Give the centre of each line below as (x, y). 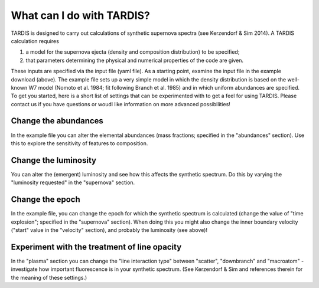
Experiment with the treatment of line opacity (96, 247)
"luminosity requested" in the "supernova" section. (73, 182)
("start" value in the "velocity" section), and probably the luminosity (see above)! (109, 230)
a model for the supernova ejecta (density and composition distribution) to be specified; (133, 52)
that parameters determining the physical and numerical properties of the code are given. (135, 60)
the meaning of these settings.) (49, 277)
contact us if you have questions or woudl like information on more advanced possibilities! (121, 104)
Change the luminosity (54, 160)
